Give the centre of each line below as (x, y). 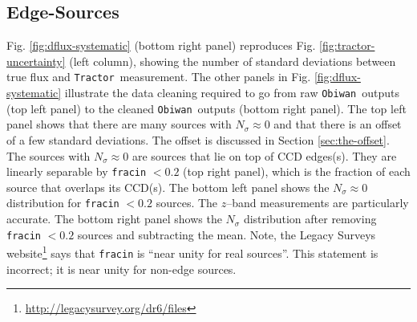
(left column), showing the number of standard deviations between (233, 61)
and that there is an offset (338, 124)
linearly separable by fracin (77, 171)
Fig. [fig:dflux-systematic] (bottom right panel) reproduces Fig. (161, 45)
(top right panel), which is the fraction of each (297, 171)
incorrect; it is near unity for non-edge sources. (121, 269)
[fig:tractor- (347, 45)
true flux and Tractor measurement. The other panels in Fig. (159, 77)
